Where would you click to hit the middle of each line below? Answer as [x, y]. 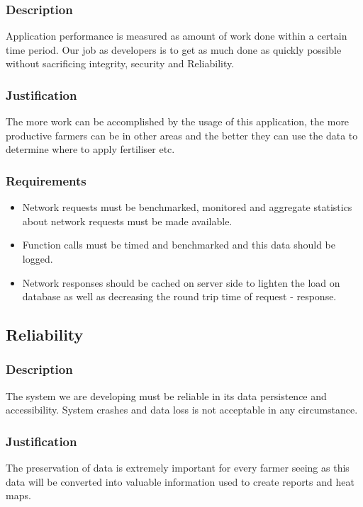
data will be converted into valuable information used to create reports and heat [180, 481]
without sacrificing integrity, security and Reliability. [120, 63]
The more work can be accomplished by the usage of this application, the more [178, 121]
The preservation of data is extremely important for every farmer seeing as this [178, 468]
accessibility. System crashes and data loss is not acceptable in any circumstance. [182, 410]
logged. [38, 258]
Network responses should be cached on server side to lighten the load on [181, 282]
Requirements [46, 180]
